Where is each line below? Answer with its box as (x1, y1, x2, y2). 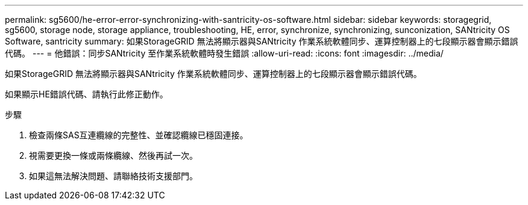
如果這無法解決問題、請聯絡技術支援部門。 (29, 171, 198, 181)
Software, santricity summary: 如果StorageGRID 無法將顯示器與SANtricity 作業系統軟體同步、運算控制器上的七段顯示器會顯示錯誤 (5, 36, 518, 46)
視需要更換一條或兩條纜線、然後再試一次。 (29, 150, 198, 161)
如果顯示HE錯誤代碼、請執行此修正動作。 (5, 89, 168, 99)
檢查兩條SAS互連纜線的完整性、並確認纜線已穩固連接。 (29, 130, 248, 140)
